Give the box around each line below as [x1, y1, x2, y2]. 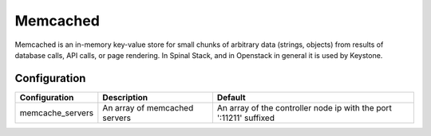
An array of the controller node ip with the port [216, 102, 393, 113]
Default [216, 91, 247, 103]
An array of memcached [102, 102, 194, 113]
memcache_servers [19, 107, 94, 119]
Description [102, 91, 148, 103]
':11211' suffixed [216, 112, 275, 123]
